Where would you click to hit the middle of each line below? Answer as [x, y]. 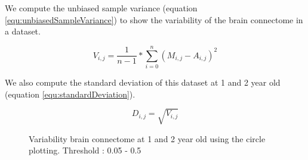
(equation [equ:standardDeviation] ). [70, 94]
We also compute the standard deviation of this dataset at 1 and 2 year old [143, 82]
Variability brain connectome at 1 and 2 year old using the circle [147, 138]
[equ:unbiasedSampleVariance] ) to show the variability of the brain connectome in [154, 19]
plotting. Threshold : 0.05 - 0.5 [85, 150]
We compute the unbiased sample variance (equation [101, 8]
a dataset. [23, 31]
